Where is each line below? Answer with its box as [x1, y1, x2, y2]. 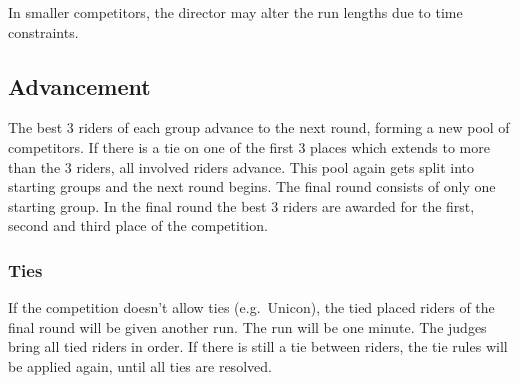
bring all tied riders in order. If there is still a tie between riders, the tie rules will [8, 336, 508, 357]
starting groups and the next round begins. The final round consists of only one [8, 176, 496, 197]
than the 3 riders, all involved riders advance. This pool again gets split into [8, 156, 475, 177]
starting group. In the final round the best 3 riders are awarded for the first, [8, 195, 475, 216]
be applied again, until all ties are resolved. [8, 355, 272, 376]
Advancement [8, 70, 151, 101]
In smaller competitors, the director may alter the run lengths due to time [8, 2, 463, 22]
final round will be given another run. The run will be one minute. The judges [8, 316, 487, 337]
